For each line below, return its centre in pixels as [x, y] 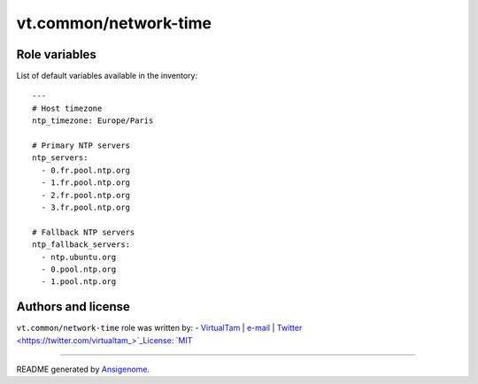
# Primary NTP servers [81, 146]
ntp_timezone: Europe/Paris [93, 121]
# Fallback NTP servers [84, 232]
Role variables [56, 54]
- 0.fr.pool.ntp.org [86, 170]
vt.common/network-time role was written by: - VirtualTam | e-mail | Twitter [159, 328]
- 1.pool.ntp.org [79, 282]
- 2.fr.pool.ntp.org [86, 195]
